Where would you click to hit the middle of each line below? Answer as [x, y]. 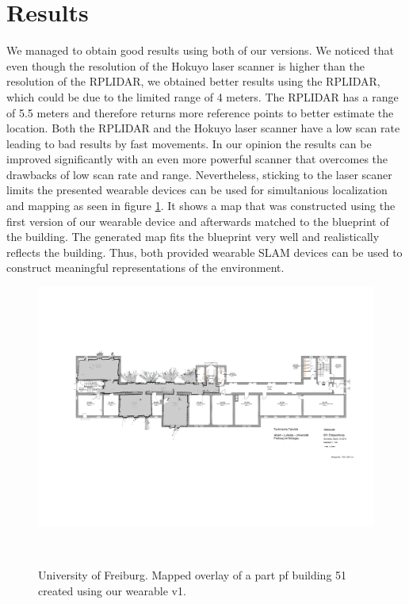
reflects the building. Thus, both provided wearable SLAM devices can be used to [204, 252]
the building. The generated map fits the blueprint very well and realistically [193, 237]
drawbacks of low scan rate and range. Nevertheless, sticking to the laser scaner [199, 174]
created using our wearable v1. [112, 590]
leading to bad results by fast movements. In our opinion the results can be [189, 143]
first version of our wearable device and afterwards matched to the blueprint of [198, 221]
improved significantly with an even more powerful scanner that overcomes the [197, 159]
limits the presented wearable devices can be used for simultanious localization [197, 190]
